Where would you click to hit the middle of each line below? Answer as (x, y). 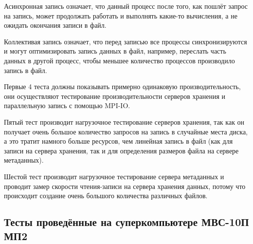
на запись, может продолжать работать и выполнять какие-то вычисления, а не (121, 15)
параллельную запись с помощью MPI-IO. (67, 105)
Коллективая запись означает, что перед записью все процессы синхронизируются (126, 41)
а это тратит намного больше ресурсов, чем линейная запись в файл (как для (118, 141)
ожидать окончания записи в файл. (55, 25)
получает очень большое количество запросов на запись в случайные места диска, (126, 131)
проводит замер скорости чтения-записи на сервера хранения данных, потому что (125, 186)
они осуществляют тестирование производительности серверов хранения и (115, 96)
